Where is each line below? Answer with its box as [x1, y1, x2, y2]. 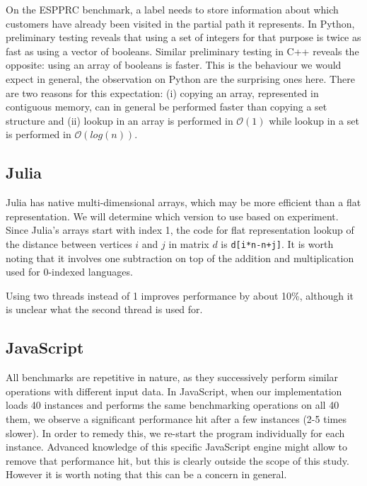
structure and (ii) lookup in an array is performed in [6, 113, 233, 128]
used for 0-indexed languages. [6, 264, 133, 279]
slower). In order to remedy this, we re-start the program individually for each [6, 425, 345, 440]
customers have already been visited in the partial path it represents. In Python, [6, 16, 355, 30]
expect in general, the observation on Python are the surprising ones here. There [6, 71, 355, 86]
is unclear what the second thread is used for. [6, 302, 203, 317]
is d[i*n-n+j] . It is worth [221, 236, 334, 251]
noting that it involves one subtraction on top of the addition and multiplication [6, 250, 354, 265]
